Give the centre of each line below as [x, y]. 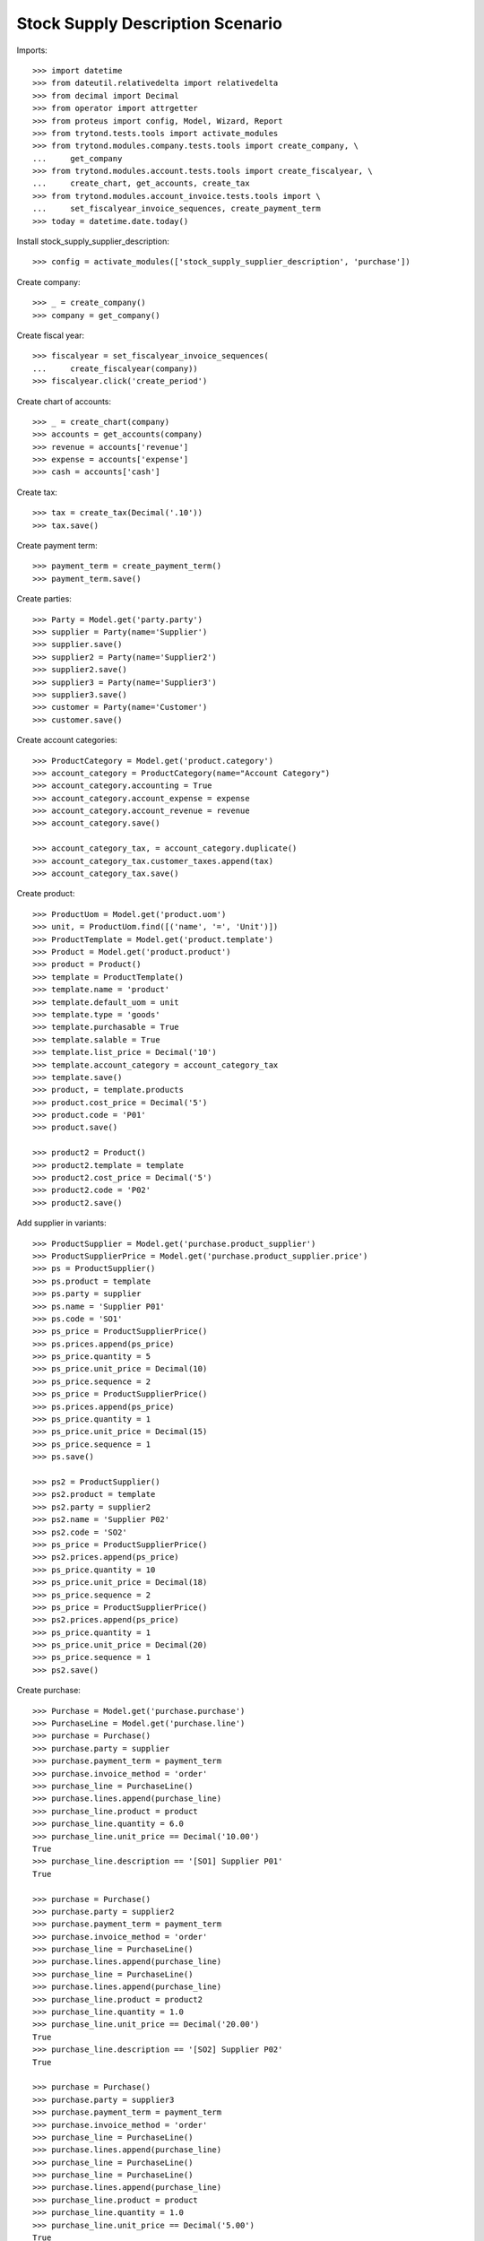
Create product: [46, 894]
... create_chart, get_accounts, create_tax [141, 183]
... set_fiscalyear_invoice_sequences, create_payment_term [177, 209]
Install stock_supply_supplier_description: [93, 241]
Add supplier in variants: [61, 1223]
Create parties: [44, 599]
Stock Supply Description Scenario [149, 23]
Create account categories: [67, 740]
